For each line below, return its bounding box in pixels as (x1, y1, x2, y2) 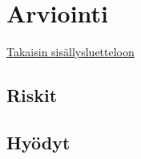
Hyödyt (6, 129, 70, 154)
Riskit (6, 83, 58, 108)
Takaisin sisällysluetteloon (6, 43, 135, 60)
